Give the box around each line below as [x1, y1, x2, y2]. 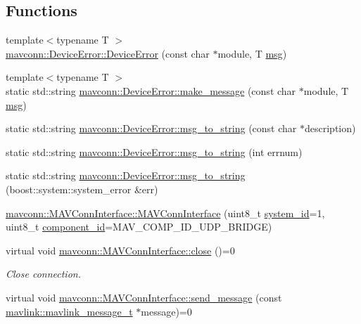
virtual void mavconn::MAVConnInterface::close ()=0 [6, 242, 235, 257]
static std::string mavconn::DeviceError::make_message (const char [6, 83, 296, 98]
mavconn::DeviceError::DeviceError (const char [6, 46, 210, 60]
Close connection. [6, 266, 81, 281]
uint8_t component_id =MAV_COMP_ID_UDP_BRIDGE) [6, 219, 272, 234]
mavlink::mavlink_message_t [6, 304, 133, 318]
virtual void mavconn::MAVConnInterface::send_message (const [6, 290, 282, 304]
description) [305, 121, 356, 136]
